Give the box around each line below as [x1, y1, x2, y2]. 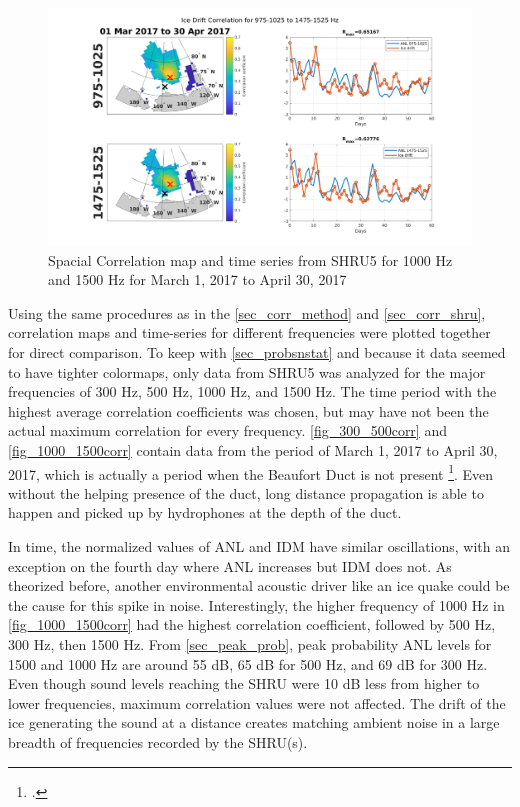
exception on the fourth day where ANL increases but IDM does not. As [8, 555, 452, 576]
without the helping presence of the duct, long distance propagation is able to [8, 482, 484, 503]
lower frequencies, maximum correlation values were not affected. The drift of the [8, 692, 506, 713]
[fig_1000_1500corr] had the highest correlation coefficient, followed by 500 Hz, [8, 614, 496, 635]
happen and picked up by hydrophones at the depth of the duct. [8, 502, 402, 523]
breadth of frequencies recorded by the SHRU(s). [8, 731, 308, 752]
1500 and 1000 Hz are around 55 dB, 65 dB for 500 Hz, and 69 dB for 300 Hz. [8, 653, 488, 674]
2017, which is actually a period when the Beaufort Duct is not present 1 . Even [8, 460, 494, 484]
